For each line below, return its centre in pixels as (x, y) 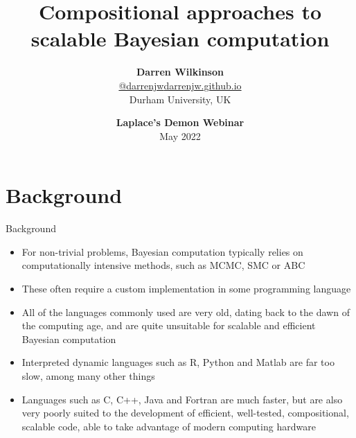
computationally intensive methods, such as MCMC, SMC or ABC (163, 265)
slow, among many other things (88, 375)
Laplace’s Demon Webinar (180, 122)
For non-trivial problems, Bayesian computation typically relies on (162, 251)
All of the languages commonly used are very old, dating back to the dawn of (186, 312)
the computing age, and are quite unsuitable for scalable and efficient (169, 325)
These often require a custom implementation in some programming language (186, 288)
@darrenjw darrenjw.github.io (180, 85)
